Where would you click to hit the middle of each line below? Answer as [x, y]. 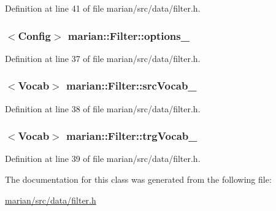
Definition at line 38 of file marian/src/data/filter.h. [103, 108]
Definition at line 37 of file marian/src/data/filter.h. [103, 58]
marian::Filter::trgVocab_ [132, 136]
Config [34, 35]
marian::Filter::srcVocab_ [132, 86]
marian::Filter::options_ [128, 35]
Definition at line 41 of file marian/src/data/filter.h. [103, 8]
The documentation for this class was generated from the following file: [138, 179]
